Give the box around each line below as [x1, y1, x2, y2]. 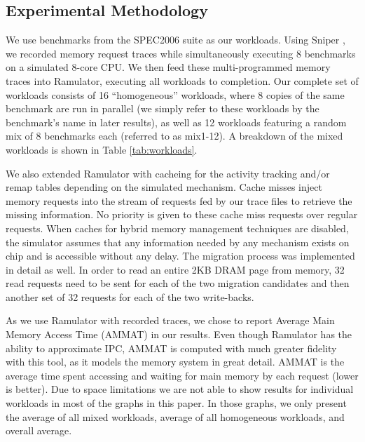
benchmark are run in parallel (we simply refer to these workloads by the [6, 101, 319, 116]
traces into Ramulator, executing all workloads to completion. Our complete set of [6, 73, 359, 88]
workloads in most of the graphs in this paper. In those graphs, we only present [6, 396, 347, 410]
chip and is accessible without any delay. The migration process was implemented [6, 248, 355, 263]
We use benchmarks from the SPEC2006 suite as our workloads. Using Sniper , [6, 32, 345, 47]
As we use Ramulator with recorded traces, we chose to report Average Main [6, 313, 335, 328]
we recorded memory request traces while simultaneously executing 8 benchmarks [6, 46, 356, 60]
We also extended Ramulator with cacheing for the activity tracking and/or [6, 166, 330, 180]
